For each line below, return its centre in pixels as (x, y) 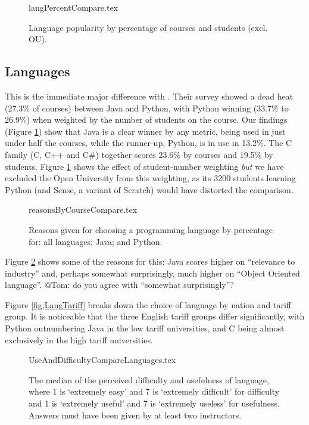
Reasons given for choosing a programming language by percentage (151, 229)
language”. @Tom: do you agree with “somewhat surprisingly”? (119, 285)
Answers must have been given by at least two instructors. (135, 415)
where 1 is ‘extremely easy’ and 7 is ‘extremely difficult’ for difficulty (154, 391)
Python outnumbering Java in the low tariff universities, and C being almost (145, 328)
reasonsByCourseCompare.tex (83, 210)
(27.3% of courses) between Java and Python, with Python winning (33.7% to (147, 108)
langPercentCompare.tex (73, 7)
